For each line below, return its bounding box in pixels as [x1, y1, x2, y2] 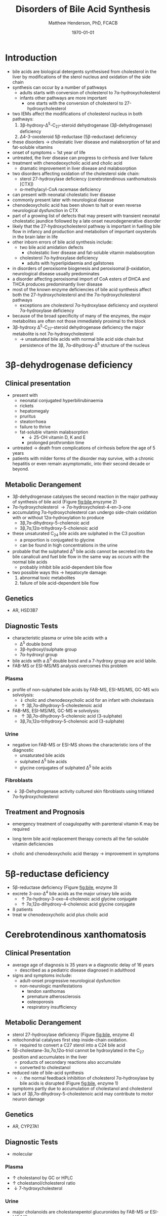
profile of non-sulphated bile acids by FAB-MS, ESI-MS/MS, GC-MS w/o [12, 686, 159, 692]
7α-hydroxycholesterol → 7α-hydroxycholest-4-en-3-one [12, 504, 131, 510]
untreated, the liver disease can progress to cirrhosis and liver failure [12, 155, 153, 161]
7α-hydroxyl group [19, 651, 58, 658]
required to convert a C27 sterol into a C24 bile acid [19, 1042, 125, 1048]
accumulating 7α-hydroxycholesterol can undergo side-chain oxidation [12, 509, 157, 515]
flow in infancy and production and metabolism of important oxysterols [12, 229, 157, 235]
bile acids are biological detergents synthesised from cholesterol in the [12, 68, 157, 74]
